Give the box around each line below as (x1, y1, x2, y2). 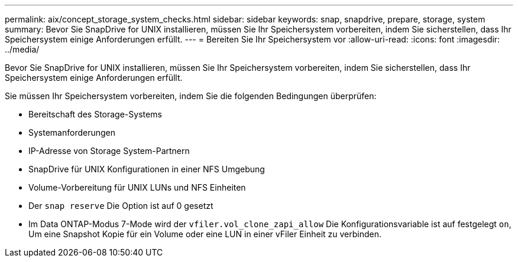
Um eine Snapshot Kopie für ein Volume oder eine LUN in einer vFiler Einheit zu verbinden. (28, 229, 382, 239)
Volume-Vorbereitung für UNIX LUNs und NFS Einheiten (28, 182, 246, 192)
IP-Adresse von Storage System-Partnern (28, 146, 190, 156)
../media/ (5, 44, 40, 54)
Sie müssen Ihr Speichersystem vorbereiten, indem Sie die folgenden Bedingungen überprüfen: (5, 91, 377, 101)
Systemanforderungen (28, 127, 116, 137)
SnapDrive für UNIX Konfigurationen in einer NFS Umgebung (28, 164, 265, 174)
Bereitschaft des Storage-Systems (28, 109, 162, 119)
